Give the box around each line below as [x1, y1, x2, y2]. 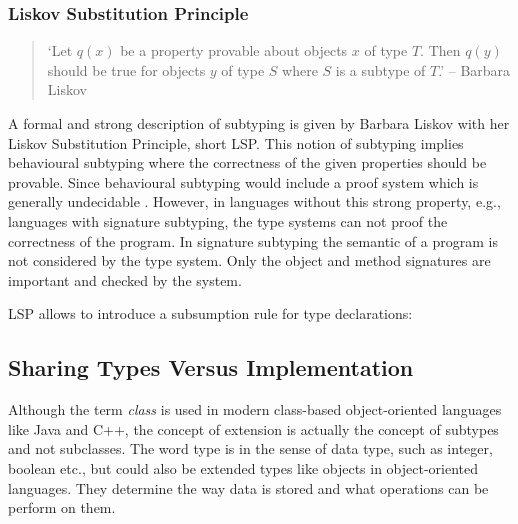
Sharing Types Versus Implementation [8, 352, 414, 383]
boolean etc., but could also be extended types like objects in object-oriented [8, 457, 479, 478]
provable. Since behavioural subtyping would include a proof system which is [8, 171, 479, 192]
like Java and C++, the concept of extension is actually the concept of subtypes [8, 418, 499, 439]
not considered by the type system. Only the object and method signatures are [8, 250, 491, 271]
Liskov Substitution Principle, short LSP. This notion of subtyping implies [8, 132, 464, 153]
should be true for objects [47, 59, 206, 80]
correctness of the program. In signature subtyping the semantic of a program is [8, 230, 498, 251]
